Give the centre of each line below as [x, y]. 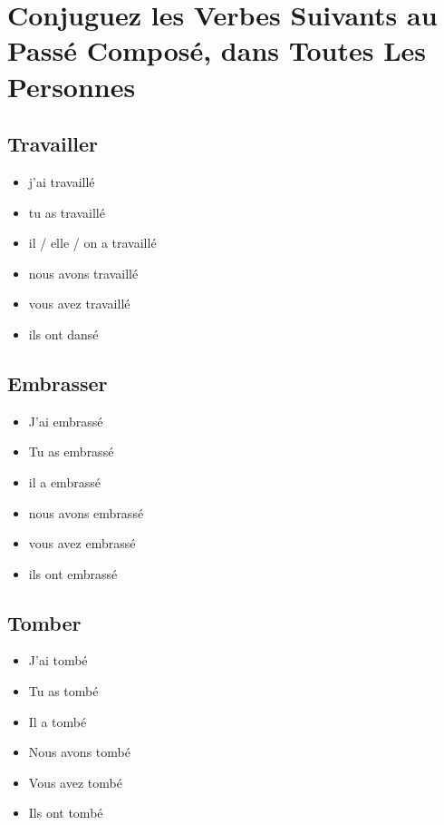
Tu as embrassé [71, 452]
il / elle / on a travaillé [92, 243]
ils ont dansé [63, 334]
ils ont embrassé [73, 573]
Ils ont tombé [66, 813]
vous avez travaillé [79, 304]
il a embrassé [64, 481]
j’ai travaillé [62, 181]
